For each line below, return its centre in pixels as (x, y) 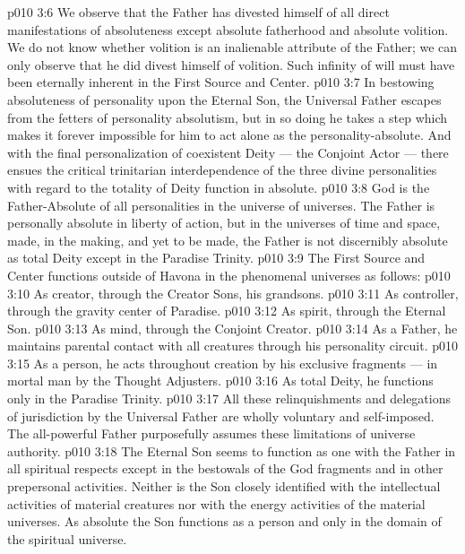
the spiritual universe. (67, 538)
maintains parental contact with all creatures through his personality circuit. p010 (233, 346)
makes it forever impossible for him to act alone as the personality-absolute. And (229, 135)
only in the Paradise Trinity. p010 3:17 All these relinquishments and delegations (229, 398)
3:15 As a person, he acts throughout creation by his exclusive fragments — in (223, 363)
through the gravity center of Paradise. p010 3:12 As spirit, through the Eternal (227, 311)
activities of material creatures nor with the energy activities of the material (216, 503)
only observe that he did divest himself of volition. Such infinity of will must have (231, 64)
